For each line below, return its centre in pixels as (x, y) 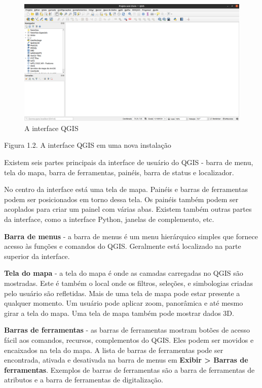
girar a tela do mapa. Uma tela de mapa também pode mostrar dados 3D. (119, 313)
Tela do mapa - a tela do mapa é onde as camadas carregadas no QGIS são (124, 273)
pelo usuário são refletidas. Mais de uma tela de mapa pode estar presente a (122, 293)
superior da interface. (37, 256)
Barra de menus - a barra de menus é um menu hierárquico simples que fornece (131, 236)
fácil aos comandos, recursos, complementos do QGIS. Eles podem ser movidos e (129, 339)
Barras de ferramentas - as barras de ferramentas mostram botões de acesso (127, 330)
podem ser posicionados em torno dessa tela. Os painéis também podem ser (121, 199)
